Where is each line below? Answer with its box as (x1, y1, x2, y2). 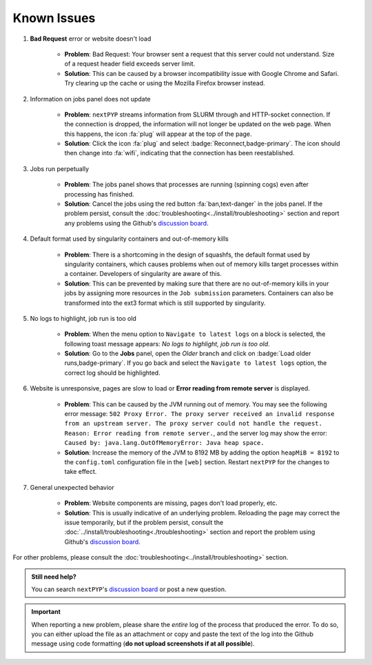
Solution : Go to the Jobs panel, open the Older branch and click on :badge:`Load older (64, 349, 311, 358)
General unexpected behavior (30, 483, 114, 491)
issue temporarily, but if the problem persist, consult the (64, 518, 224, 526)
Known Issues (12, 10, 96, 26)
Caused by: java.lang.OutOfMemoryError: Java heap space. (64, 439, 265, 447)
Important (31, 608, 61, 616)
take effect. (64, 468, 97, 476)
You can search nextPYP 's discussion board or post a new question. (31, 585, 227, 593)
